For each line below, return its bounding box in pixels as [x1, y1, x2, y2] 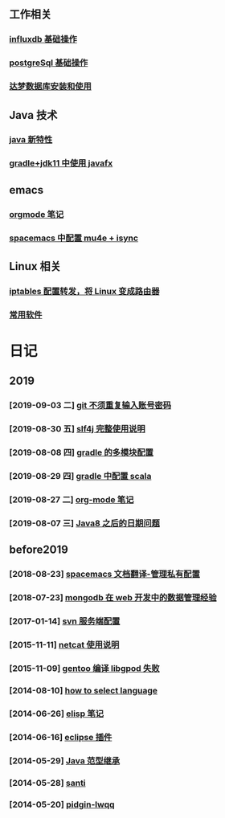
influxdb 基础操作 [9, 34, 77, 45]
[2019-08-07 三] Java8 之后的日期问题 [9, 517, 160, 529]
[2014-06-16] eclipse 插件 [9, 731, 112, 742]
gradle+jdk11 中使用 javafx [9, 157, 113, 169]
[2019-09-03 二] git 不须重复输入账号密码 [9, 400, 172, 411]
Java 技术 [9, 108, 58, 122]
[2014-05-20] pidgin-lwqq [9, 799, 115, 810]
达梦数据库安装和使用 [9, 81, 92, 92]
